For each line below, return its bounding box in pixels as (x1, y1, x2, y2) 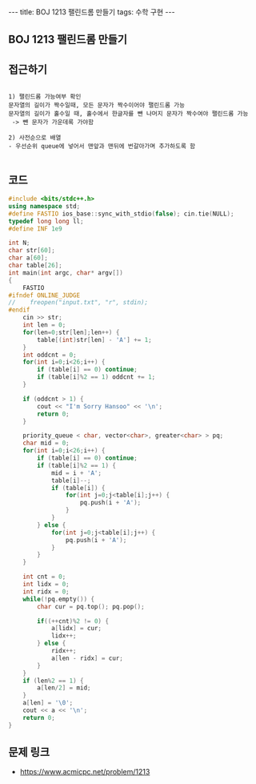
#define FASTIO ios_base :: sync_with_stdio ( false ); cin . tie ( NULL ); (8, 210, 234, 218)
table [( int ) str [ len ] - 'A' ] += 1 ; (37, 336, 152, 344)
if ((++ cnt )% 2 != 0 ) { (37, 617, 110, 625)
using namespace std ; (8, 202, 81, 210)
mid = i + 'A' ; (50, 468, 102, 477)
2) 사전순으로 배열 (8, 134, 62, 142)
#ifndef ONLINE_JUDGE (8, 291, 81, 300)
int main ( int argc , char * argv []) (8, 268, 124, 277)
